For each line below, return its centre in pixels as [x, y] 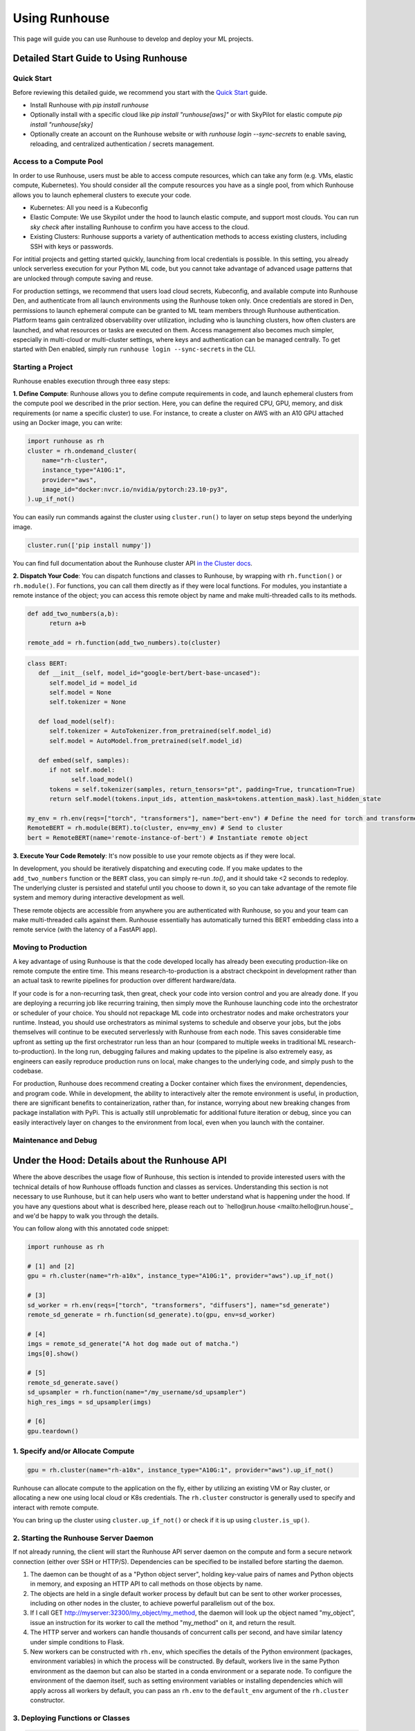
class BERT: [48, 663]
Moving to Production [50, 947]
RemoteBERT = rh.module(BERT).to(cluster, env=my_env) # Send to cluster [155, 828]
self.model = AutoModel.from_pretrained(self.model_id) [146, 741]
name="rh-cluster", [75, 460]
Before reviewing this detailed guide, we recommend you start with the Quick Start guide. [140, 92]
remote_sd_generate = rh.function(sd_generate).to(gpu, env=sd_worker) [151, 1315]
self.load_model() [102, 780]
